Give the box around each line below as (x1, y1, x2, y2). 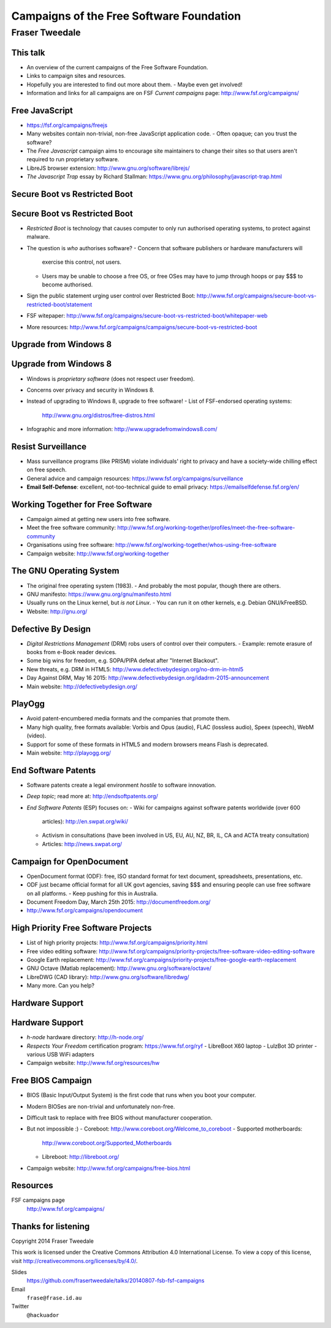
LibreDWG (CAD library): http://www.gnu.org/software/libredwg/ (26, 973, 189, 980)
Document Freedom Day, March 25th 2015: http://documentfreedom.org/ (26, 898, 211, 906)
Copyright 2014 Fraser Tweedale (11, 1237, 94, 1245)
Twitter (11, 1303, 29, 1310)
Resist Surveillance (11, 441, 87, 452)
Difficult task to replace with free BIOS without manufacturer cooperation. (26, 1113, 213, 1121)
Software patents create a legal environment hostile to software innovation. (26, 781, 217, 788)
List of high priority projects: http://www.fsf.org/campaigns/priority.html (26, 939, 208, 947)
